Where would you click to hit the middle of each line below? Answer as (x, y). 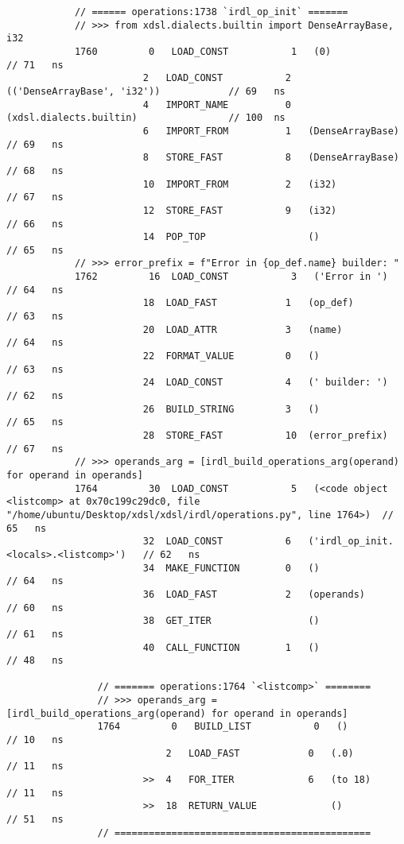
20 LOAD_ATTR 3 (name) (243, 329)
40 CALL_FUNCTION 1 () (231, 647)
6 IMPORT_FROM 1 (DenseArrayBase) (271, 131)
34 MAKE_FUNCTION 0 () (231, 568)
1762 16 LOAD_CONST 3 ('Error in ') (231, 277)
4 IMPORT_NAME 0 (217, 105)
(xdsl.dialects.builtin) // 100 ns (146, 118)
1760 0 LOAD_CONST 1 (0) (203, 51)
